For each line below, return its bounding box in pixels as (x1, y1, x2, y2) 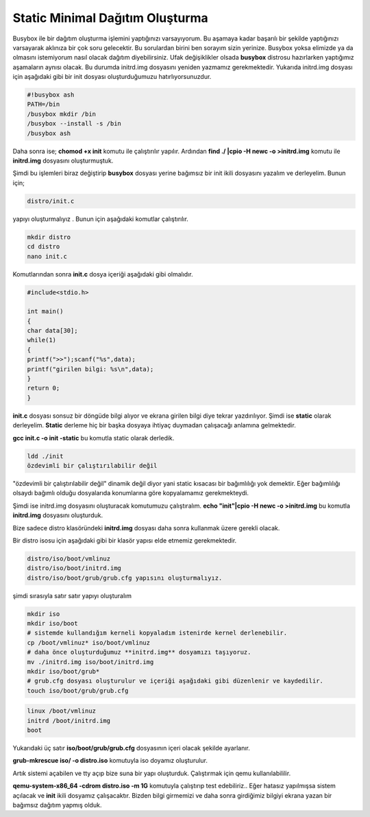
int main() (27, 307, 64, 316)
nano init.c (27, 252, 68, 260)
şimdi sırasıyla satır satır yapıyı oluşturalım (12, 591, 132, 600)
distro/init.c (27, 197, 75, 205)
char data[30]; (27, 327, 78, 335)
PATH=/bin (27, 100, 60, 108)
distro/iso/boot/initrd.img (27, 565, 121, 572)
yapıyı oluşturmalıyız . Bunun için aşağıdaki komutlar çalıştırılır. (12, 215, 188, 223)
